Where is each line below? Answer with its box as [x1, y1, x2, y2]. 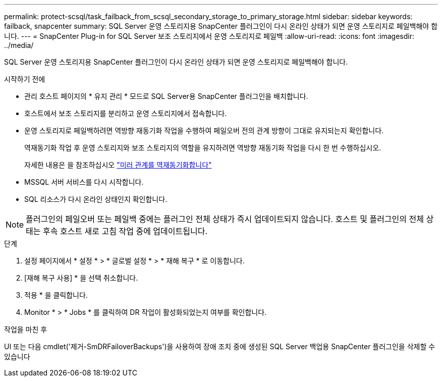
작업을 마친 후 [4, 325, 47, 334]
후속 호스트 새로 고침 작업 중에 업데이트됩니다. [43, 226, 208, 236]
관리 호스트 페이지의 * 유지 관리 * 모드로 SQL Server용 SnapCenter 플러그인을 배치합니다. [24, 92, 308, 100]
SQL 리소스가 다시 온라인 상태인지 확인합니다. [24, 195, 168, 203]
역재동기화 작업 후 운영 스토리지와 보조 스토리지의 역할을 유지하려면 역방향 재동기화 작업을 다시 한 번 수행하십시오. [24, 143, 381, 152]
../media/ [4, 41, 34, 49]
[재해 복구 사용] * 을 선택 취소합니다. [24, 274, 138, 282]
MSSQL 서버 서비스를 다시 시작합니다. [24, 178, 144, 186]
